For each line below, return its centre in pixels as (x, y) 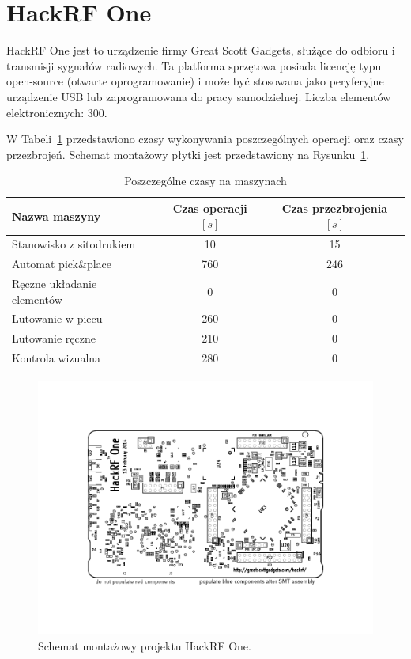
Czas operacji (210, 208)
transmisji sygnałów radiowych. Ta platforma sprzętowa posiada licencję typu (194, 65)
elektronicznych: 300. (57, 112)
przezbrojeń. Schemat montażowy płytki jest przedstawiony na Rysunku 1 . (188, 154)
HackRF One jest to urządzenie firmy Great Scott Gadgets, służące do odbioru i (201, 50)
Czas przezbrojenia (334, 208)
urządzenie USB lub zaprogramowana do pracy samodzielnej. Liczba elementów (199, 96)
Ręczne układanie (55, 283)
